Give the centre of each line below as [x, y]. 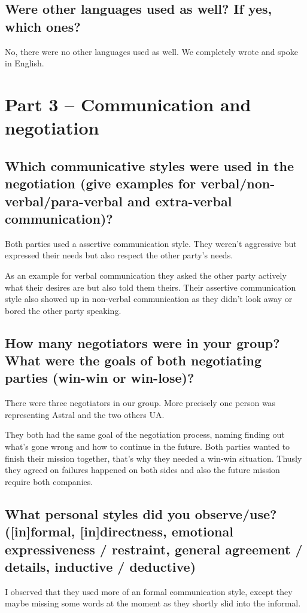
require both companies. [49, 481]
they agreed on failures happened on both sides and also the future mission [142, 470]
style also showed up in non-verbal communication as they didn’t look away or [149, 299]
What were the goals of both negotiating [133, 360]
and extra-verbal [180, 201]
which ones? [43, 26]
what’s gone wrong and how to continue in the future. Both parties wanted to [148, 446]
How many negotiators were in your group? [142, 342]
